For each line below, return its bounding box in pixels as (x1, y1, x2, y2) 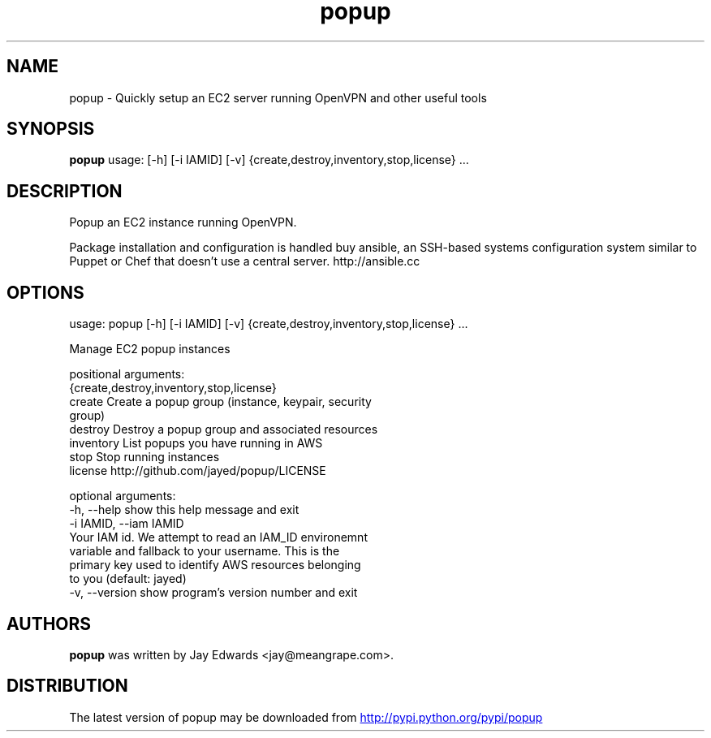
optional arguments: (69, 489, 176, 503)
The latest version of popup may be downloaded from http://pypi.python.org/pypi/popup (69, 710, 543, 724)
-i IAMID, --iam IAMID (69, 516, 184, 531)
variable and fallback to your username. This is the (69, 544, 340, 559)
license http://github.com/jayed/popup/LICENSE (69, 464, 326, 478)
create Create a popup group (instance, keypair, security (69, 395, 372, 409)
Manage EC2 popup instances (69, 342, 231, 356)
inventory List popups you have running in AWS (69, 436, 323, 451)
